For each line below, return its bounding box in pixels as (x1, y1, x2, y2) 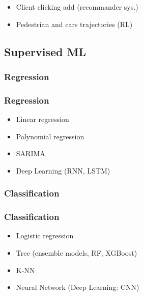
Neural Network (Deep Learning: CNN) (16, 282, 139, 292)
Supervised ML (4, 43, 86, 59)
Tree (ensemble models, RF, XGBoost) (16, 248, 137, 258)
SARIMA (16, 148, 45, 159)
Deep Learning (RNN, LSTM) (16, 165, 110, 176)
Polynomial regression (16, 131, 84, 141)
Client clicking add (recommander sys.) (16, 2, 138, 12)
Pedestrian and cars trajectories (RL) (16, 18, 133, 29)
